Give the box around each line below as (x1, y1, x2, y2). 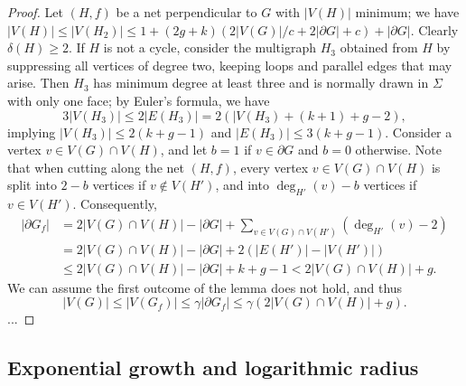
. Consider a (385, 122, 452, 141)
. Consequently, (72, 194, 157, 213)
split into (7, 175, 57, 194)
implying (7, 122, 56, 141)
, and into (215, 175, 269, 194)
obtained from (340, 38, 418, 57)
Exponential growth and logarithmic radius (7, 353, 419, 381)
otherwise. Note (355, 140, 442, 159)
